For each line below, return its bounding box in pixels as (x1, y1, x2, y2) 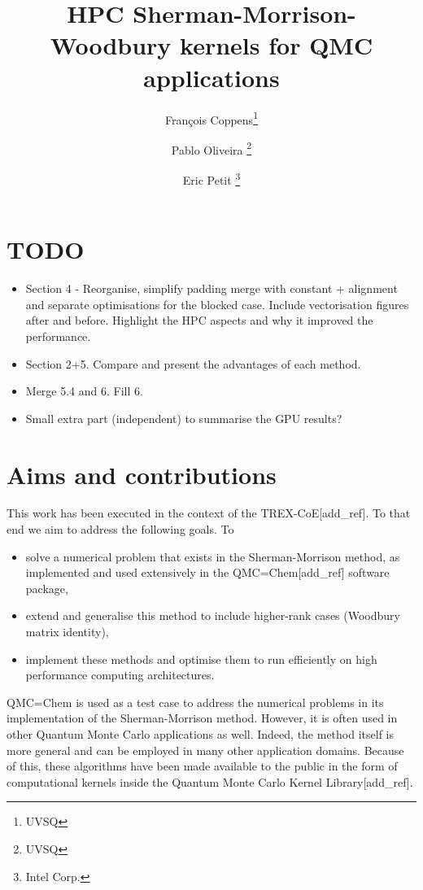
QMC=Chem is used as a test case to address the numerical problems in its (7, 693, 384, 710)
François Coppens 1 (165, 108, 258, 128)
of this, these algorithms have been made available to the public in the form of (7, 757, 398, 774)
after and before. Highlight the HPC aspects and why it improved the (25, 312, 373, 329)
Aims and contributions (7, 457, 277, 491)
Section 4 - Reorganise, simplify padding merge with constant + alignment (25, 280, 398, 297)
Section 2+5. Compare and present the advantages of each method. (25, 355, 361, 372)
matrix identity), (25, 623, 109, 640)
